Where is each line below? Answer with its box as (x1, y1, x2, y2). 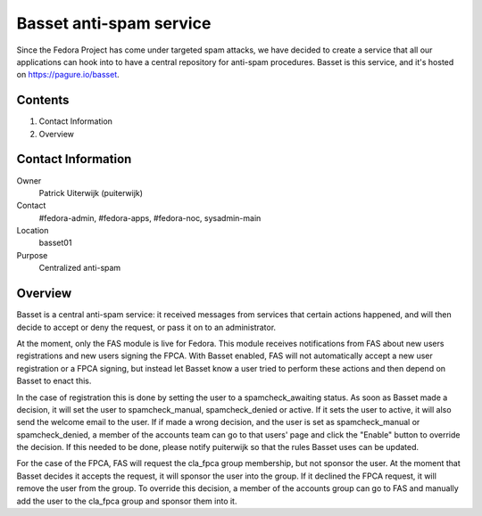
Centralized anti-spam (38, 263, 121, 274)
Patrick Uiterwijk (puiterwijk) (38, 187, 143, 198)
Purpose (16, 250, 48, 260)
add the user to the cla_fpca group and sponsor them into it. (16, 496, 237, 506)
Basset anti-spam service (16, 13, 212, 33)
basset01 (38, 237, 72, 249)
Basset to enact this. (16, 375, 92, 387)
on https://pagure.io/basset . (16, 70, 120, 80)
